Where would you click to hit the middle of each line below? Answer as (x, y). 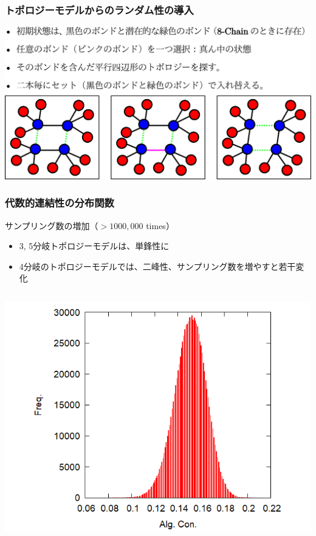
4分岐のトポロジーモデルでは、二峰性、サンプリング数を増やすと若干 (157, 266)
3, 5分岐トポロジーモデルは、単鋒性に (94, 246)
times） (160, 225)
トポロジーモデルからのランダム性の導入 (99, 9)
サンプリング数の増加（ (52, 225)
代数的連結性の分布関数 (60, 203)
